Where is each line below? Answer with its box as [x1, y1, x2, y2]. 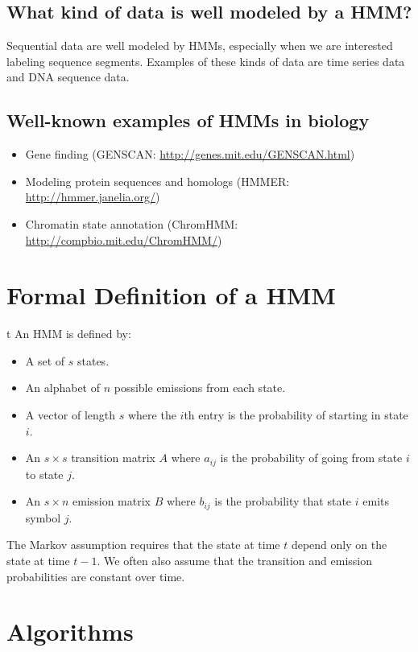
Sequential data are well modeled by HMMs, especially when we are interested [6, 37, 393, 54]
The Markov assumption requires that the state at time [6, 536, 280, 553]
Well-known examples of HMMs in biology [6, 108, 370, 133]
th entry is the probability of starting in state [184, 406, 408, 423]
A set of [25, 352, 65, 369]
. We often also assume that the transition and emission [97, 551, 373, 568]
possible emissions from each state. [114, 379, 286, 396]
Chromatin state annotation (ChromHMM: [25, 215, 238, 232]
